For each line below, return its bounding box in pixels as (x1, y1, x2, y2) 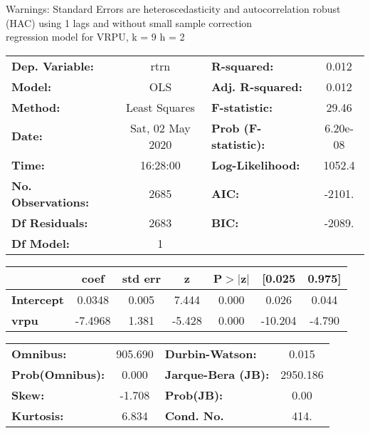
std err (122, 269, 161, 286)
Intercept (11, 291, 64, 308)
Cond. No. (164, 407, 224, 424)
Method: (11, 98, 60, 115)
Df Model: (11, 234, 70, 251)
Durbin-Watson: (164, 345, 257, 362)
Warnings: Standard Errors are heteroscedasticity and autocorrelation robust (6, 1, 341, 16)
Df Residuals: (11, 214, 88, 231)
